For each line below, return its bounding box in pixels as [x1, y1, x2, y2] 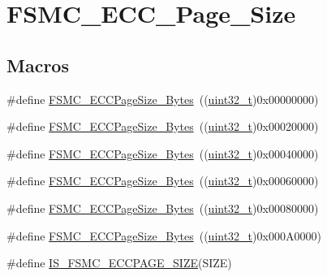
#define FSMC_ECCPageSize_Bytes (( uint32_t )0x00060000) [6, 172, 319, 189]
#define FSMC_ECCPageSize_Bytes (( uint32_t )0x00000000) [6, 90, 319, 107]
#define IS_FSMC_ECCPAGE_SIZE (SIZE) [6, 254, 232, 271]
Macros [6, 52, 69, 77]
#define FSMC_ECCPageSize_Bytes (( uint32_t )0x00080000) [6, 199, 319, 216]
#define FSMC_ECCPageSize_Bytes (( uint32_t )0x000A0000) [6, 227, 321, 244]
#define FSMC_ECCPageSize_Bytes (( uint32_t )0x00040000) [6, 145, 319, 162]
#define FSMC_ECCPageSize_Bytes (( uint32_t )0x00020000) [6, 118, 319, 135]
